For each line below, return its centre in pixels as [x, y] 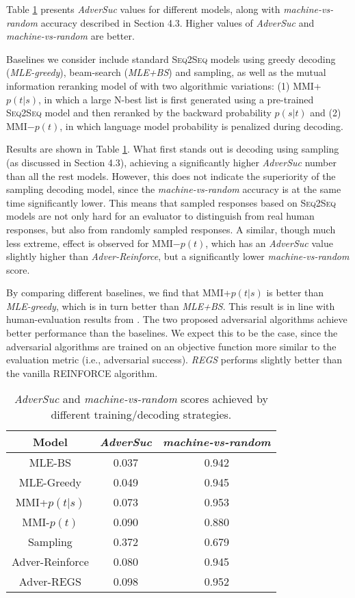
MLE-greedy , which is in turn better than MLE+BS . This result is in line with [171, 305]
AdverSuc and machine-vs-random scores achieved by [141, 399]
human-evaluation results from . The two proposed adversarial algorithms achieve [177, 319]
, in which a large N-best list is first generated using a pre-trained [176, 99]
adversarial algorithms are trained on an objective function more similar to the [171, 346]
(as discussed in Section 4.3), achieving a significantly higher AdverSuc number [172, 162]
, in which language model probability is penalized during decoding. [201, 126]
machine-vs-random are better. [70, 36]
